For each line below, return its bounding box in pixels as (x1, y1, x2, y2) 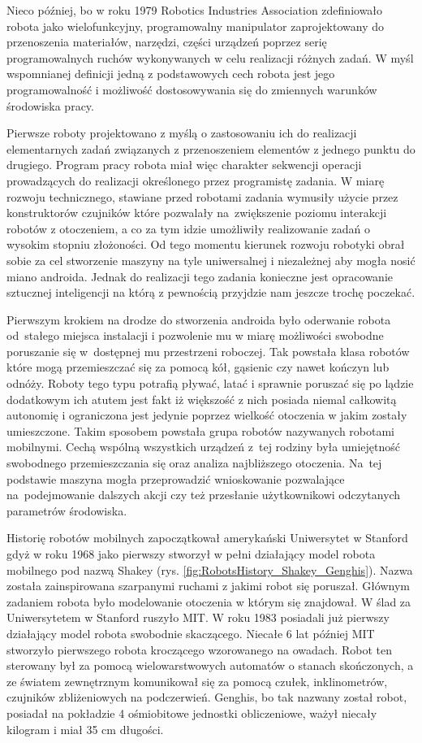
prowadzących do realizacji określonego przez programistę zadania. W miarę (6, 172, 385, 189)
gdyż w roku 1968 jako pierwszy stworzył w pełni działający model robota (6, 545, 376, 562)
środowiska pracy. (6, 97, 94, 114)
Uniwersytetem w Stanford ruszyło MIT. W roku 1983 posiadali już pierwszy (6, 609, 390, 626)
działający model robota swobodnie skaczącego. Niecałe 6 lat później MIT (6, 624, 375, 641)
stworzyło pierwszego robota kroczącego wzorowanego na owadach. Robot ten (6, 641, 392, 658)
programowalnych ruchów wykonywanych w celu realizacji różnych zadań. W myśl (6, 49, 414, 66)
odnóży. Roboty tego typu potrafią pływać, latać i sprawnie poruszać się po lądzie (6, 375, 414, 392)
